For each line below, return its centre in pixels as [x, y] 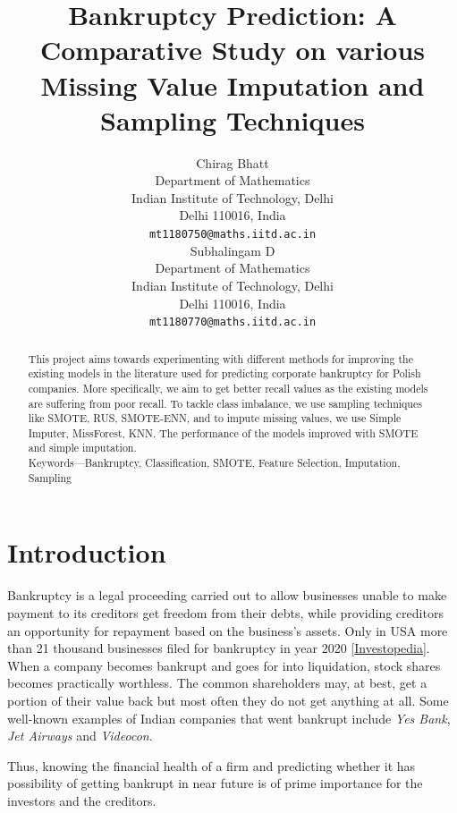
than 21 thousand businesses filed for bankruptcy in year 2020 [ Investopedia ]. [219, 648]
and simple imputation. [82, 448]
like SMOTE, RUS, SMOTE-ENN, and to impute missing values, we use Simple [215, 418]
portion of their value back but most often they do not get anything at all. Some [228, 700]
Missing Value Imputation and [233, 85]
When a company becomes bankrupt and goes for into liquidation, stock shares [224, 665]
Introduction [87, 552]
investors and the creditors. [82, 800]
